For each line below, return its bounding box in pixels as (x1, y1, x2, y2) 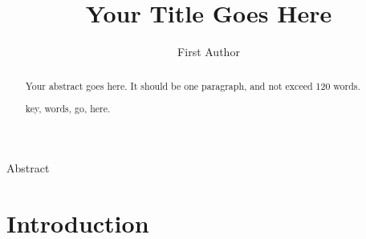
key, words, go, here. (25, 102, 111, 115)
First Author (177, 43, 240, 60)
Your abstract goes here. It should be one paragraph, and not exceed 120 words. (25, 79, 360, 92)
